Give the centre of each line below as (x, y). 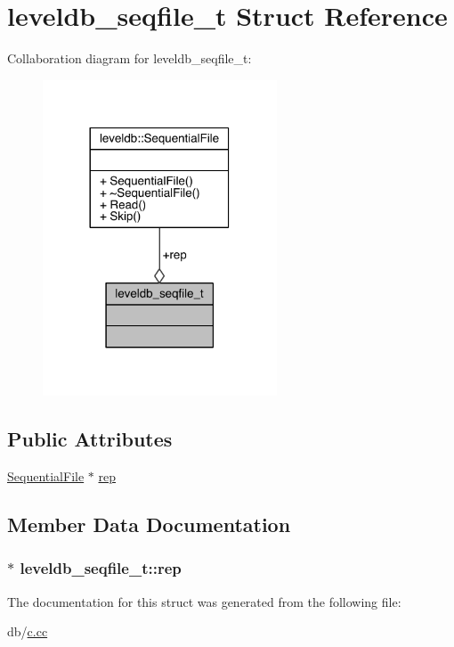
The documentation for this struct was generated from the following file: (204, 601)
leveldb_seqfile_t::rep (101, 568)
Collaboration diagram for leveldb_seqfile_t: (130, 58)
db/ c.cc (28, 631)
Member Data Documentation (149, 524)
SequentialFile (46, 476)
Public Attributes (90, 439)
